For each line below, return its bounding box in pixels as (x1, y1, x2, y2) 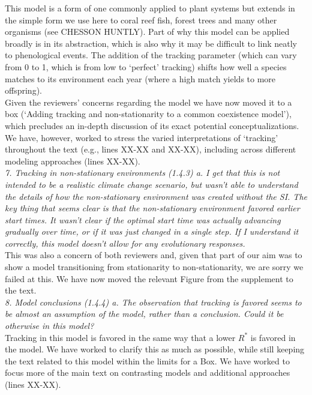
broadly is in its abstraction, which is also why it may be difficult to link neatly (5, 37, 297, 49)
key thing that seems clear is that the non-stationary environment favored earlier (5, 202, 300, 214)
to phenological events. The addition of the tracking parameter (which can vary (5, 49, 297, 61)
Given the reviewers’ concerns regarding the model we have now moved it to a (5, 95, 292, 108)
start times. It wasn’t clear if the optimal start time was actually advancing (5, 213, 281, 226)
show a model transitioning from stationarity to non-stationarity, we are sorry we (5, 261, 304, 273)
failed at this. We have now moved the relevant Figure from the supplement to (5, 272, 293, 285)
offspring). (5, 84, 42, 97)
